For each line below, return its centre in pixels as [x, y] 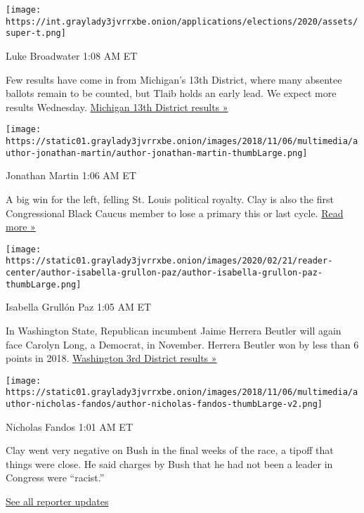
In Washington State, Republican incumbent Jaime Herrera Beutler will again [174, 330]
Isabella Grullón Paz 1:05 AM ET [79, 307]
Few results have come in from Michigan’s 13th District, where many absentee [174, 79]
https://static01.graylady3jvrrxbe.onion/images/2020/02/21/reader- [169, 261]
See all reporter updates [57, 501]
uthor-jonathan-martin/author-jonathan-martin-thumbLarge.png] [157, 153]
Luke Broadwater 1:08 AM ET [72, 55]
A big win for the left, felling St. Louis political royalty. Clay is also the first [170, 199]
